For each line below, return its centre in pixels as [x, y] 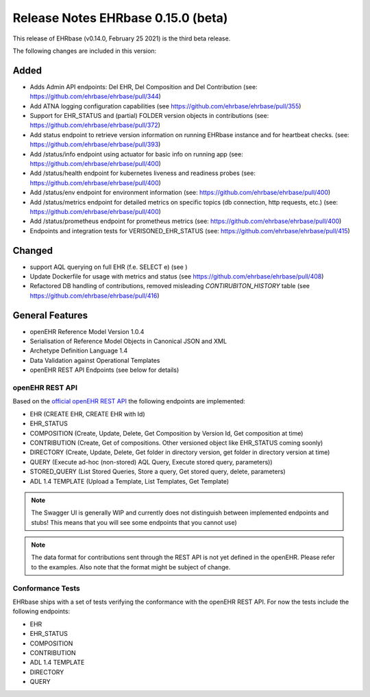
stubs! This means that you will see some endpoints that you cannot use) [134, 522]
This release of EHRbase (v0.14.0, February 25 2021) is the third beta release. [122, 38]
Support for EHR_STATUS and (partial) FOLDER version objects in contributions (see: [149, 116]
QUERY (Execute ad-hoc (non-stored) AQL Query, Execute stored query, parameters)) [151, 462]
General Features [50, 315]
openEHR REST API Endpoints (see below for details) [104, 370]
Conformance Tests [46, 588]
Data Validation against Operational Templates [95, 360]
